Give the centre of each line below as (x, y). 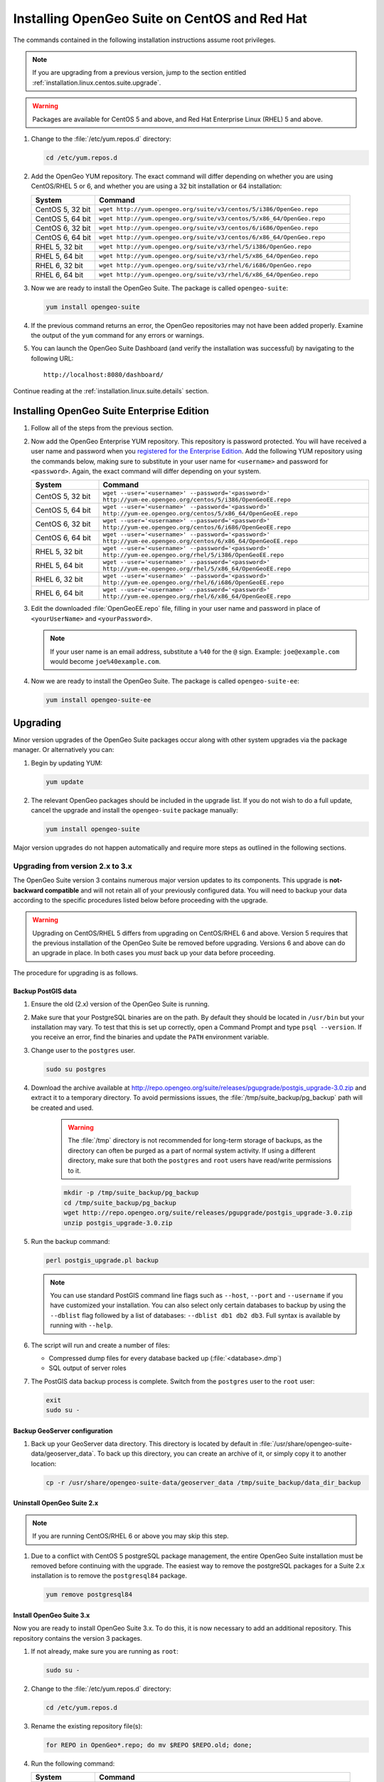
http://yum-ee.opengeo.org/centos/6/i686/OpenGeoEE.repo (197, 527)
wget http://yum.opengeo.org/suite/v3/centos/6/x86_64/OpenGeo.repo (212, 238)
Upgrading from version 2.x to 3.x (73, 866)
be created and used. (62, 1108)
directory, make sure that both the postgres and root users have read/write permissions (200, 1160)
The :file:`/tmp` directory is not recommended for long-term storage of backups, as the (195, 1140)
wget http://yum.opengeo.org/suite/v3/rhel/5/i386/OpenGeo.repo (206, 247)
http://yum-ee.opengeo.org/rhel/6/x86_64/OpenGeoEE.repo (197, 596)
